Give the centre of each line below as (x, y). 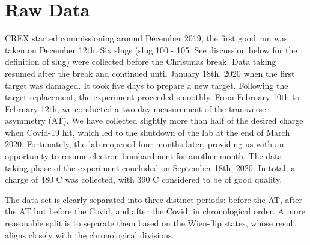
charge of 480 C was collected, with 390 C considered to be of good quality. (144, 179)
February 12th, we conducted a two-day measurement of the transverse (135, 108)
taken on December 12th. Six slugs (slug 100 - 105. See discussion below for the (151, 50)
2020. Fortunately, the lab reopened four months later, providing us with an (144, 144)
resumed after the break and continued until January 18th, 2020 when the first (150, 73)
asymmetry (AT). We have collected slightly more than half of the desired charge (154, 120)
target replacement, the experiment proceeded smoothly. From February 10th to (152, 97)
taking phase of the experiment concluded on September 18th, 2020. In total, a (150, 167)
